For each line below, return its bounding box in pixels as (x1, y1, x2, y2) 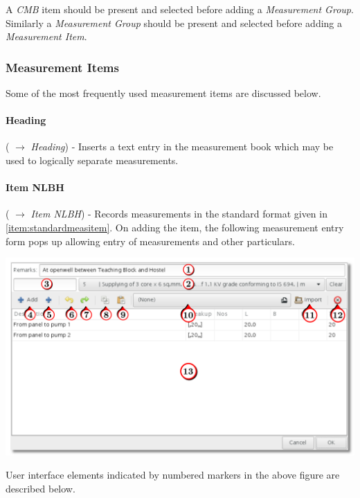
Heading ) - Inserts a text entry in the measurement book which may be (30, 139, 334, 154)
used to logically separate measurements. (6, 152, 179, 167)
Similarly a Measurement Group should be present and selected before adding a (6, 15, 343, 30)
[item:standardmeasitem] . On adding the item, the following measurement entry (6, 220, 344, 234)
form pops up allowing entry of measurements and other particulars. (6, 233, 295, 248)
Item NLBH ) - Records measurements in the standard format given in (30, 206, 327, 221)
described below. (6, 481, 75, 495)
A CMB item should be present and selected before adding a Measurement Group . (6, 2, 354, 16)
